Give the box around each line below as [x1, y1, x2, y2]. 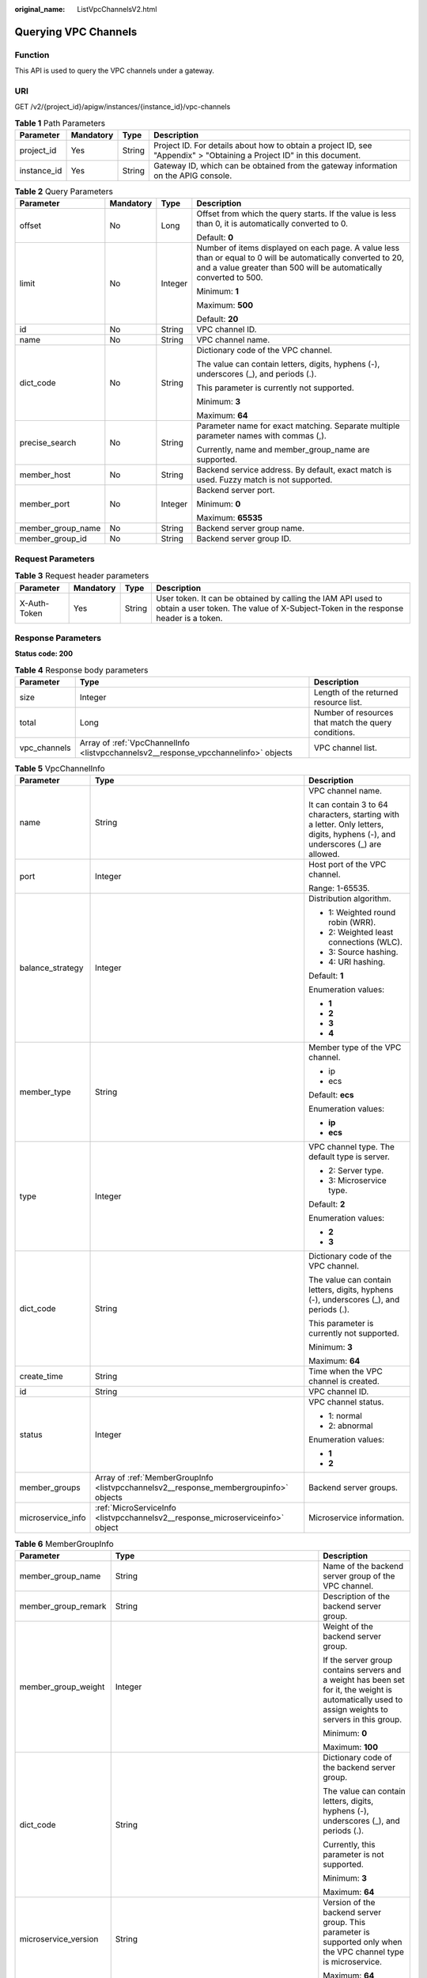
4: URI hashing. [328, 957, 386, 968]
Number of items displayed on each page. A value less [196, 242, 400, 253]
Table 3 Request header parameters [14, 570, 149, 582]
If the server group [323, 1654, 393, 1665]
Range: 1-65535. [308, 883, 370, 894]
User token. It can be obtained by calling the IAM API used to [155, 593, 383, 604]
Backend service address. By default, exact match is [196, 464, 392, 476]
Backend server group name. [196, 523, 304, 534]
